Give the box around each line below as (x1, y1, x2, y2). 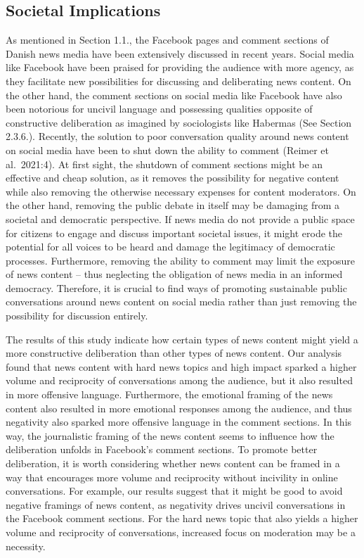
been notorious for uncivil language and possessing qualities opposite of (6, 101, 313, 116)
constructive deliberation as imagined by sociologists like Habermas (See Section (6, 115, 352, 129)
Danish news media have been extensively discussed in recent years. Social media (6, 46, 354, 61)
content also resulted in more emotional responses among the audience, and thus (6, 400, 352, 415)
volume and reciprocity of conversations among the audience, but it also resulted (6, 373, 353, 388)
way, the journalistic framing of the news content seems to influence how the (6, 428, 334, 443)
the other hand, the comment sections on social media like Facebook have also (6, 87, 342, 102)
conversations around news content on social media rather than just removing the (6, 294, 357, 309)
